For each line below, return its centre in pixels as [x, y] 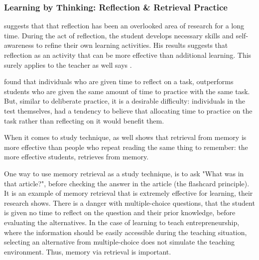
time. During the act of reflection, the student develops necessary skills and [119, 35]
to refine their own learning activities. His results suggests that [132, 45]
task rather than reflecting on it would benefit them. [84, 120]
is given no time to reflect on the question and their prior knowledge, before [120, 212]
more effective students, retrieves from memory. [76, 157]
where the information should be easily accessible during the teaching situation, [126, 232]
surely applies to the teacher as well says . [68, 65]
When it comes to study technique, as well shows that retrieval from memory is [125, 137]
